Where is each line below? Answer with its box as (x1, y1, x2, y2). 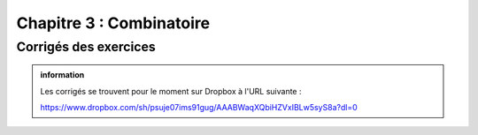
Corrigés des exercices (16, 39, 157, 55)
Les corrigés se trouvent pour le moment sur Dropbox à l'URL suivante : (40, 86, 302, 96)
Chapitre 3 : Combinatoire (16, 13, 211, 33)
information (40, 70, 85, 80)
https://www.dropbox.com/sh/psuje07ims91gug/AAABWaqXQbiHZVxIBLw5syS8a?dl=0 (40, 101, 358, 112)
